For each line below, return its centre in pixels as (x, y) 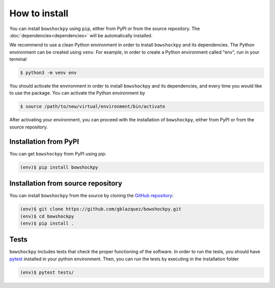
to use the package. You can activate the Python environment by (77, 93)
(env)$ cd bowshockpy (47, 216)
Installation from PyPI (44, 141)
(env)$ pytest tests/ (47, 272)
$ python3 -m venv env (48, 73)
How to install (39, 13)
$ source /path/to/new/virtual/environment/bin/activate (93, 107)
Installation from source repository (66, 184)
